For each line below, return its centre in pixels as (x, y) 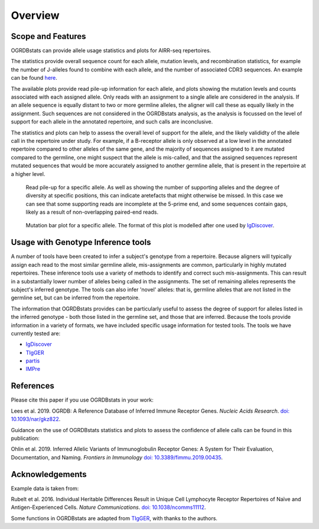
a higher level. (28, 174)
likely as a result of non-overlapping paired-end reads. (92, 212)
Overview (35, 15)
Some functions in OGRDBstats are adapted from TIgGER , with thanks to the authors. (114, 518)
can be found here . (34, 78)
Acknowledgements (49, 474)
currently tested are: (36, 333)
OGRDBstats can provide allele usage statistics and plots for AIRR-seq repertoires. (111, 51)
